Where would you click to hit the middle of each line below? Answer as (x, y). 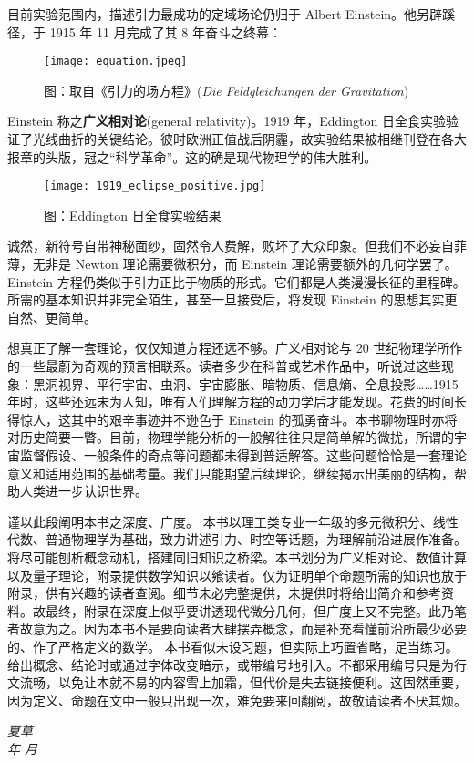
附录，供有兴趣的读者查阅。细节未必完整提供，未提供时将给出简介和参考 (224, 593)
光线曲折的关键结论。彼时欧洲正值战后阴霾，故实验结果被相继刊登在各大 (249, 139)
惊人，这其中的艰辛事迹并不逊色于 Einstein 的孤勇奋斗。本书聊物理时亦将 (238, 419)
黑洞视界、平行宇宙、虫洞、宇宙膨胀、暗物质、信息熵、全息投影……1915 (245, 383)
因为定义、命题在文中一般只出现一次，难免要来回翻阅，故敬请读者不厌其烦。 (237, 700)
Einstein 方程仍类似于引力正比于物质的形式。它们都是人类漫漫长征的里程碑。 (237, 281)
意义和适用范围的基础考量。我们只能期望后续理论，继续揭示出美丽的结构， (231, 473)
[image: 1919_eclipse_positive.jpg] (155, 186)
